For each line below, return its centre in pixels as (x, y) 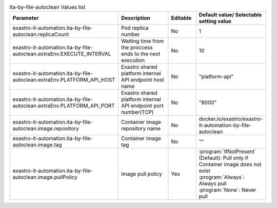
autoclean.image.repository (46, 129)
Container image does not (230, 164)
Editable (181, 18)
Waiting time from (142, 41)
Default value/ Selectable (230, 15)
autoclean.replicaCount (41, 34)
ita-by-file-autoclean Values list (47, 7)
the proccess (137, 48)
